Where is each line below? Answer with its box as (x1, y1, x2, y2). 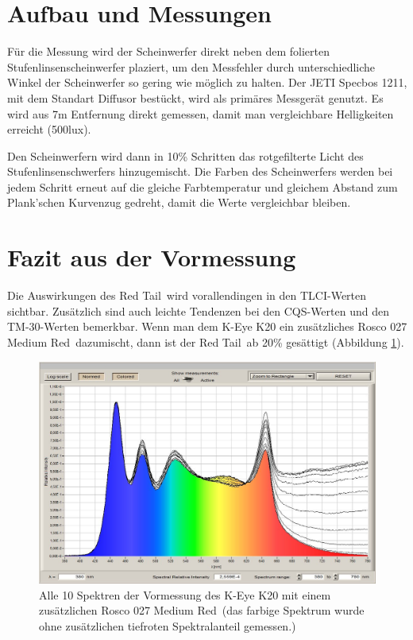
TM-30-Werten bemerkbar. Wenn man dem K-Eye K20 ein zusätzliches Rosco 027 (7, 318, 407, 335)
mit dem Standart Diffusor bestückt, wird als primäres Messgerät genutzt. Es (7, 89, 384, 106)
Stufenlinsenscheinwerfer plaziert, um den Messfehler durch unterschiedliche (7, 58, 376, 75)
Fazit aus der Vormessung (7, 241, 296, 273)
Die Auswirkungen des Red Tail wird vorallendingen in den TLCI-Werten (7, 287, 367, 304)
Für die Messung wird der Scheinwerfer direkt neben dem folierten (7, 43, 330, 60)
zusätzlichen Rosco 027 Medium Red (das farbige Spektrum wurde (39, 602, 365, 619)
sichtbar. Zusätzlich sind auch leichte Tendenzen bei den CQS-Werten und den (7, 302, 389, 319)
